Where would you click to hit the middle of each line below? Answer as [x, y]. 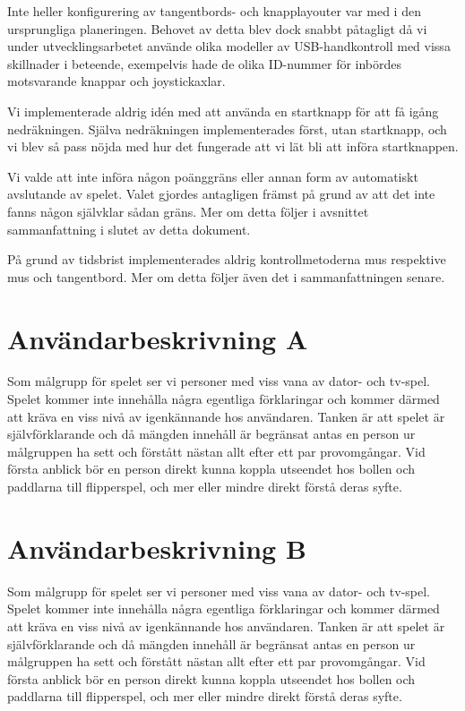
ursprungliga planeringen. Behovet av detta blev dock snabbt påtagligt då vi [217, 28]
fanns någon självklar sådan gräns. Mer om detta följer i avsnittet [188, 211]
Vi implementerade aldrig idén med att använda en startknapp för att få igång [223, 111]
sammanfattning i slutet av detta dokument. [129, 229]
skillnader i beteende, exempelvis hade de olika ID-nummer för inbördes [205, 63]
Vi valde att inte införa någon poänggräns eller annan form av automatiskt [213, 176]
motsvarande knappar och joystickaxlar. [116, 81]
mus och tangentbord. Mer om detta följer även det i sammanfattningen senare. [226, 276]
